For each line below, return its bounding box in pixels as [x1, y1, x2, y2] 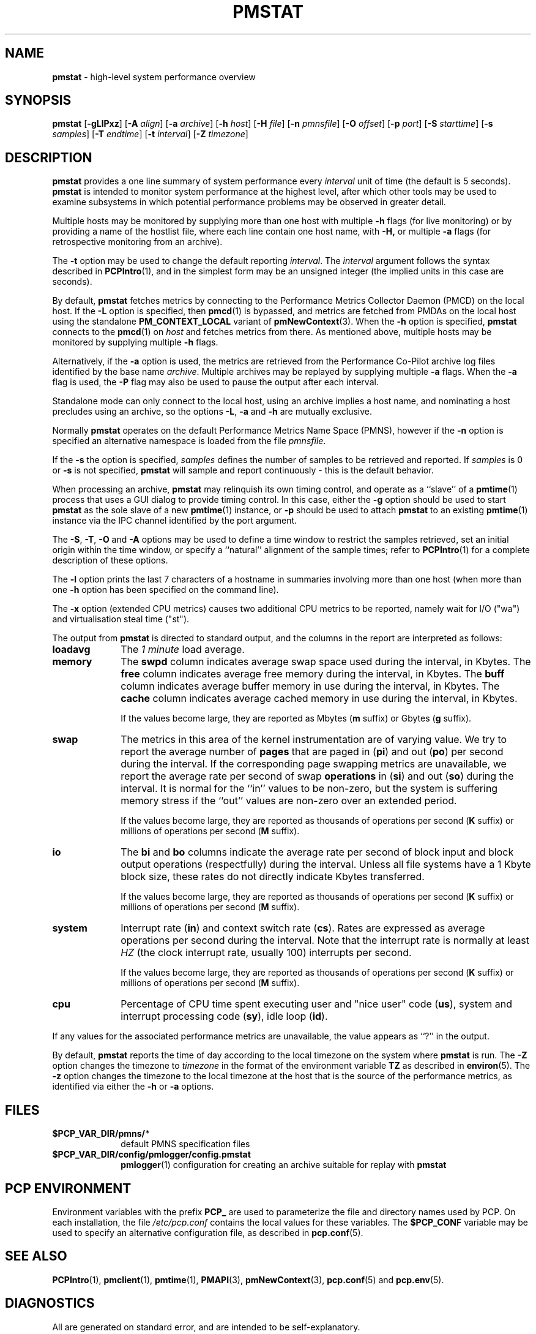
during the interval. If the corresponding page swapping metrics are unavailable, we [121, 758, 507, 771]
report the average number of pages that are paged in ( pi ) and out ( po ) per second [121, 745, 504, 758]
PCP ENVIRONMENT [5, 1180, 132, 1196]
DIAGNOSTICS [5, 1295, 95, 1311]
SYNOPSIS [5, 92, 72, 108]
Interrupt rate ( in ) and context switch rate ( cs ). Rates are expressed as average [121, 922, 485, 935]
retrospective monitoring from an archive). [52, 236, 223, 247]
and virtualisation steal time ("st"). [52, 614, 190, 625]
